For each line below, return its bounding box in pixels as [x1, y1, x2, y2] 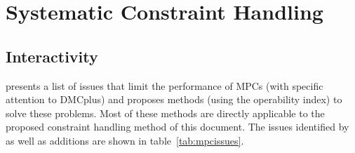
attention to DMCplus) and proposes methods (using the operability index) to [6, 92, 342, 107]
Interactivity [6, 45, 98, 67]
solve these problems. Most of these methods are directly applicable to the [6, 105, 325, 120]
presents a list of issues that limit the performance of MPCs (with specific [6, 78, 323, 93]
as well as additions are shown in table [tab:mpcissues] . [6, 133, 244, 147]
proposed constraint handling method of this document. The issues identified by [6, 119, 349, 134]
